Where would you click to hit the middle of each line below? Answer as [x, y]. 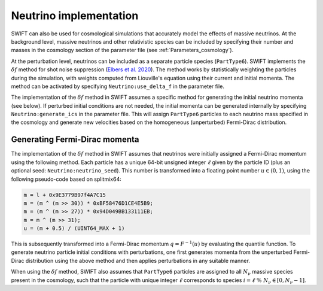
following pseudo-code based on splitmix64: [66, 179]
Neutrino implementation [75, 16]
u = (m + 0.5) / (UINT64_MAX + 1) [74, 228]
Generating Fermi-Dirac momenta [75, 140]
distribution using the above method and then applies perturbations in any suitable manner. [138, 260]
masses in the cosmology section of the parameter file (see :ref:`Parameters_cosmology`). [122, 50]
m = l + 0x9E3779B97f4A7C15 [65, 195]
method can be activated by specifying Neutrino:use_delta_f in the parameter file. [118, 86]
